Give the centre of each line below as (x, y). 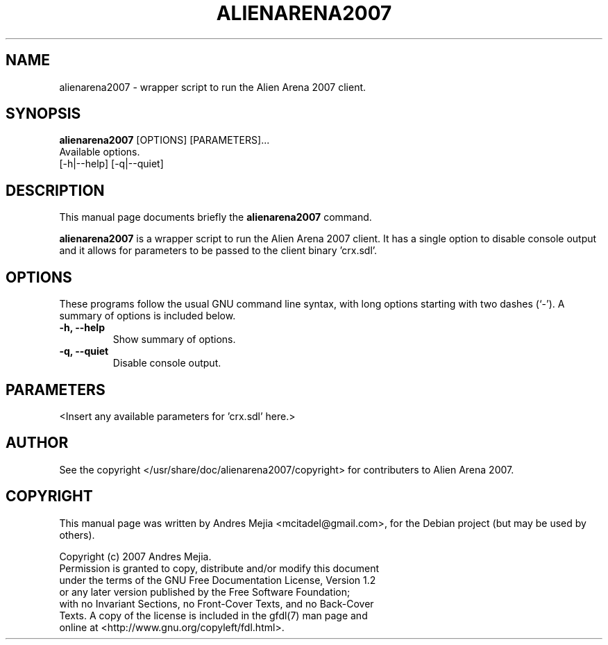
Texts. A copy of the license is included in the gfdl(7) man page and (213, 615)
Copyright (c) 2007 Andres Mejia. (135, 556)
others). (77, 535)
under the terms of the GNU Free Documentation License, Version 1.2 (218, 580)
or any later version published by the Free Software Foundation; (205, 592)
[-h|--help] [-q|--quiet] (111, 164)
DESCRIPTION (55, 190)
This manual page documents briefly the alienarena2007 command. (216, 217)
